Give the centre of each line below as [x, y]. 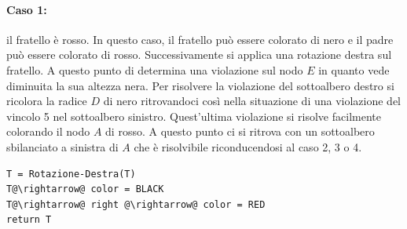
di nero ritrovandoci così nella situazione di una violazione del [252, 101]
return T [29, 220]
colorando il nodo [48, 131]
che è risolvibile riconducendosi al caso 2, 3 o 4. [248, 146]
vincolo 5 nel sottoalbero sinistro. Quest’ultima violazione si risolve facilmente [194, 116]
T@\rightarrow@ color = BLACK [85, 189]
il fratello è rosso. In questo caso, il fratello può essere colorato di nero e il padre [200, 39]
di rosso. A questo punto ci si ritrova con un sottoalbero [240, 131]
